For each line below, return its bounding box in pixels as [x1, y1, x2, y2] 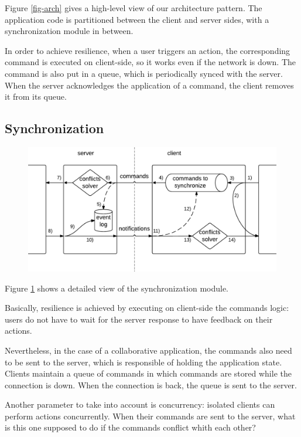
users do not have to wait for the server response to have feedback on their [5, 313, 273, 325]
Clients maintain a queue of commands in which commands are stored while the [5, 367, 292, 380]
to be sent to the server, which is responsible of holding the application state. [5, 355, 282, 368]
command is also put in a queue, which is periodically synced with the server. [5, 67, 283, 79]
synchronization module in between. [5, 25, 134, 37]
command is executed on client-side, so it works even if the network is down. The [5, 56, 296, 68]
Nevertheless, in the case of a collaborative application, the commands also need [5, 344, 292, 356]
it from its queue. [5, 90, 67, 103]
